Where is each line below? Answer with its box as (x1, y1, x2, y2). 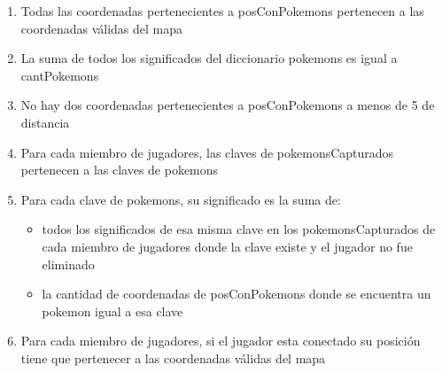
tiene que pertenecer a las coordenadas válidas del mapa (20, 348, 326, 367)
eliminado (42, 254, 95, 273)
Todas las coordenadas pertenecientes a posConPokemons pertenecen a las (20, 2, 424, 19)
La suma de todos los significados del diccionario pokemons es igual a (20, 49, 398, 67)
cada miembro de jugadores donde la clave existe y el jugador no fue (42, 237, 413, 255)
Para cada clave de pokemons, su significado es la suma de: (20, 190, 341, 208)
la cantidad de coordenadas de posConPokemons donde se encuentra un (42, 284, 431, 303)
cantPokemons (20, 66, 99, 84)
